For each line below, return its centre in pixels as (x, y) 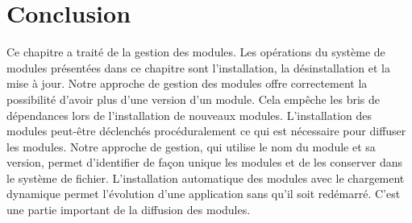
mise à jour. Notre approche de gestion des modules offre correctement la (187, 83)
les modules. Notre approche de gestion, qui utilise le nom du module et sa (191, 146)
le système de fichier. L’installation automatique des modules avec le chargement (206, 178)
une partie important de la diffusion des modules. (129, 210)
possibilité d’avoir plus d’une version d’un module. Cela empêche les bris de (193, 99)
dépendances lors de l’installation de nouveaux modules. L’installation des (189, 115)
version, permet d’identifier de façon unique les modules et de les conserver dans (205, 162)
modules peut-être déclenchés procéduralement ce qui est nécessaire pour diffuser (206, 131)
